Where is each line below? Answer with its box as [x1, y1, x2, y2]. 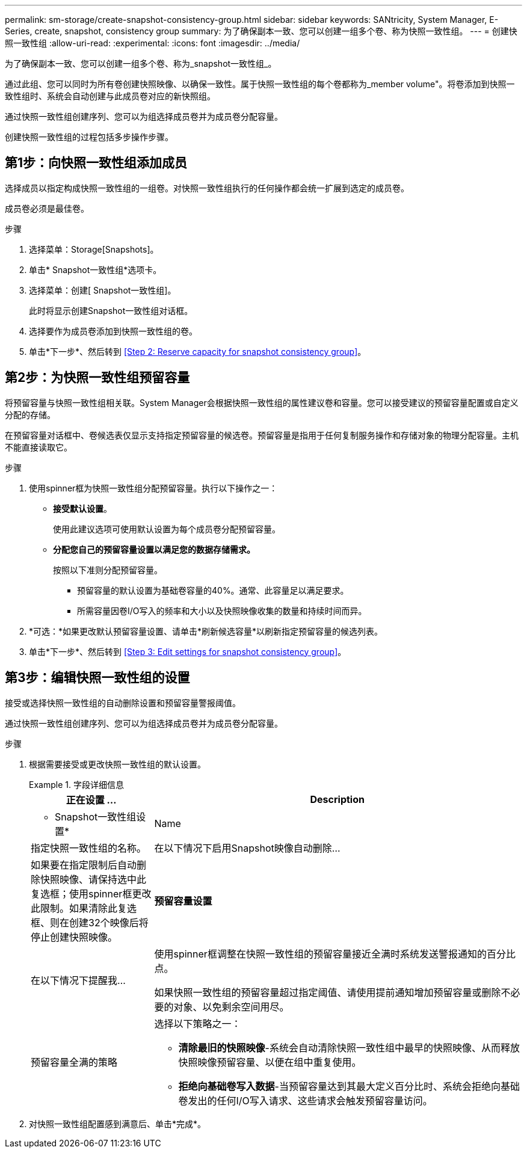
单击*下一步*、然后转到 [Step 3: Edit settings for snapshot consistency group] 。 [29, 646, 347, 657]
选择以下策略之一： [154, 1017, 241, 1030]
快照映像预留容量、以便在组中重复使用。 [178, 1056, 362, 1068]
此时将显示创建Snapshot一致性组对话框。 [29, 305, 193, 316]
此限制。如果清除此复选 [31, 902, 137, 914]
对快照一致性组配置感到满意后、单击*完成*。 [29, 1118, 206, 1129]
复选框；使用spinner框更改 [31, 887, 152, 900]
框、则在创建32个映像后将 [31, 916, 149, 929]
